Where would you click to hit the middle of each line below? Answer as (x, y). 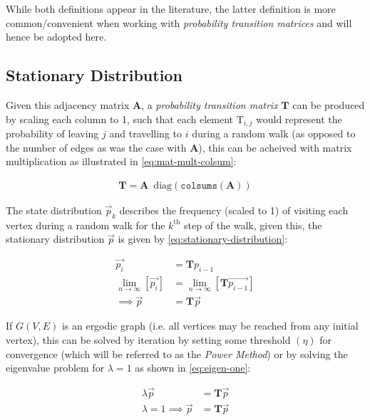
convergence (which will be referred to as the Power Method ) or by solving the (177, 353)
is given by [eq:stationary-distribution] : (203, 239)
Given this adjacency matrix (68, 104)
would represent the (299, 119)
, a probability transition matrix (210, 104)
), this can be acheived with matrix (275, 147)
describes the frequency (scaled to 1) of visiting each (234, 210)
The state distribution (54, 210)
